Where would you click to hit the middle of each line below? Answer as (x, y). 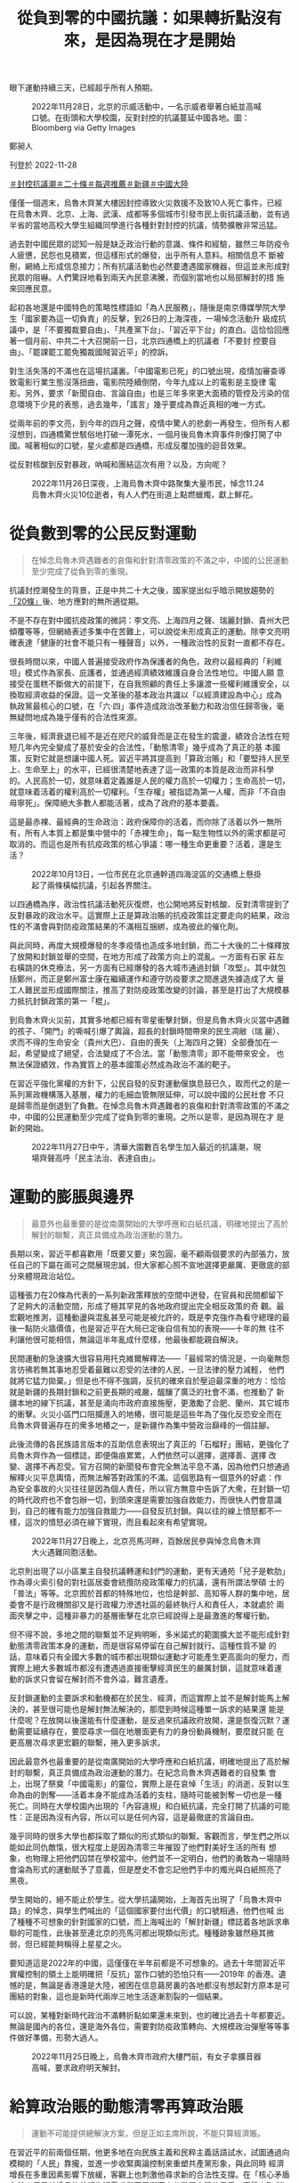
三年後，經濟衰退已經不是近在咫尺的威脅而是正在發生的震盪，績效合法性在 (145, 737)
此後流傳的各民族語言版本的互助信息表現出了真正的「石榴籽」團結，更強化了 (149, 1445)
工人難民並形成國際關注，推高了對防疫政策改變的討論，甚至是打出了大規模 (145, 990)
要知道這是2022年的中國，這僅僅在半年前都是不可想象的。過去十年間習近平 (148, 1963)
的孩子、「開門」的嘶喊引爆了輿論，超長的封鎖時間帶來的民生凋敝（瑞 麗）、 (147, 1031)
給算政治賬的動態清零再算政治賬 (126, 2107)
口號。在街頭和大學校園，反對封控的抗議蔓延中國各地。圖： (141, 118)
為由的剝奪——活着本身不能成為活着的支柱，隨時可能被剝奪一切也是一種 (149, 1795)
